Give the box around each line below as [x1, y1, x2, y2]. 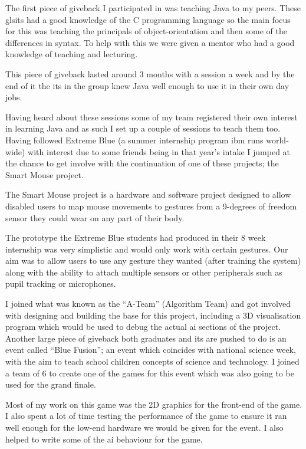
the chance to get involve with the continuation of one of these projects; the [5, 157, 279, 169]
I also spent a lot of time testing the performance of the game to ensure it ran [5, 409, 287, 422]
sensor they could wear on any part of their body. [5, 211, 185, 224]
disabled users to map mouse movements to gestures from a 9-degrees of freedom [5, 199, 297, 212]
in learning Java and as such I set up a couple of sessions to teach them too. [5, 122, 281, 135]
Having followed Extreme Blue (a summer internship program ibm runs [5, 133, 264, 146]
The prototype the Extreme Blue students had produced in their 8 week [5, 231, 266, 244]
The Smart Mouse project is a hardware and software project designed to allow [5, 188, 291, 201]
